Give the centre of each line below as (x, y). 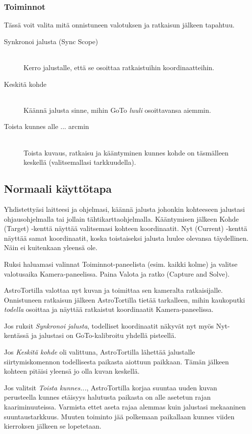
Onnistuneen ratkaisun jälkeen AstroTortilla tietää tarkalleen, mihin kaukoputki (125, 299)
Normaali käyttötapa (58, 189)
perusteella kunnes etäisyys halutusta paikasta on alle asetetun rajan (107, 397)
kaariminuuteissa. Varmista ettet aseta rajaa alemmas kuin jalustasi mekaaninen (125, 407)
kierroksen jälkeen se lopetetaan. (53, 426)
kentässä (17, 335)
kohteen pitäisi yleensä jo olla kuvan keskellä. (72, 371)
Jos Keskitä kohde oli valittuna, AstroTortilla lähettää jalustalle (100, 352)
